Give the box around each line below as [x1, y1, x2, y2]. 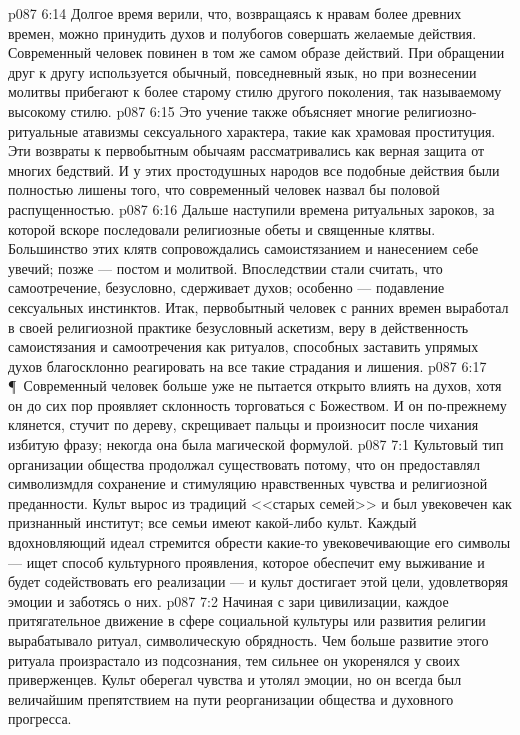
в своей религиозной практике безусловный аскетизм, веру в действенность [8, 316, 469, 337]
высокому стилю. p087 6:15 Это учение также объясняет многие [8, 100, 400, 121]
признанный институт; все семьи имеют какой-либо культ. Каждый [8, 512, 417, 533]
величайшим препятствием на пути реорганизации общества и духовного [8, 688, 454, 709]
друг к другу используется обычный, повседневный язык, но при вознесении [8, 61, 477, 82]
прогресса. [8, 708, 72, 729]
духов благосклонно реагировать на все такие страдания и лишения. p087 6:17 [8, 355, 487, 376]
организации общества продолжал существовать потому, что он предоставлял [8, 453, 480, 474]
